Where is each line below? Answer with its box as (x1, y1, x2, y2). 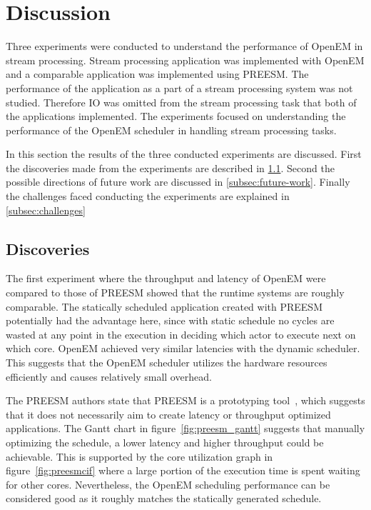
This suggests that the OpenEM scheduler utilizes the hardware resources (6, 355, 327, 370)
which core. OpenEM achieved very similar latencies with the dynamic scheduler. (6, 341, 360, 356)
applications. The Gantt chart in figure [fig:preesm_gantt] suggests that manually (6, 421, 365, 436)
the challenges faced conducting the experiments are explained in (6, 189, 290, 204)
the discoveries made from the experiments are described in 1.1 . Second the (6, 160, 335, 175)
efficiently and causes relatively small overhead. (6, 369, 212, 384)
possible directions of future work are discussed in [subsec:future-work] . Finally (6, 174, 350, 189)
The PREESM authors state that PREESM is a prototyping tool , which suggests (6, 393, 365, 408)
